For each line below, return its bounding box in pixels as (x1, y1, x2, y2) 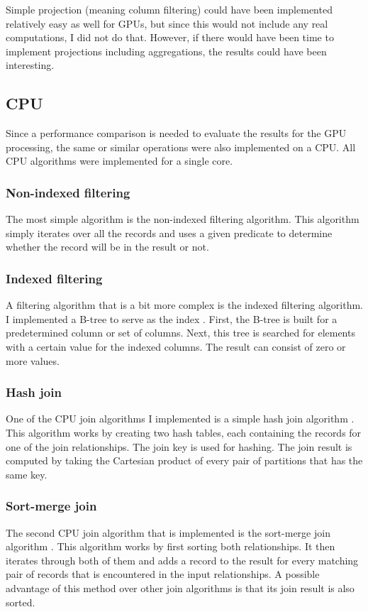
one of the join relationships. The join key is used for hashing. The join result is (6, 439, 352, 454)
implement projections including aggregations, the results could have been (6, 43, 327, 58)
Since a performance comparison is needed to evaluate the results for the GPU (6, 126, 347, 141)
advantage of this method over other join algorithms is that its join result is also (6, 580, 355, 595)
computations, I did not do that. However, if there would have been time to (6, 30, 334, 45)
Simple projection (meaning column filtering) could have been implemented (6, 2, 333, 16)
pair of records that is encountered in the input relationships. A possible (6, 567, 320, 581)
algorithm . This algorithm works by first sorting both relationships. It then (6, 539, 335, 554)
